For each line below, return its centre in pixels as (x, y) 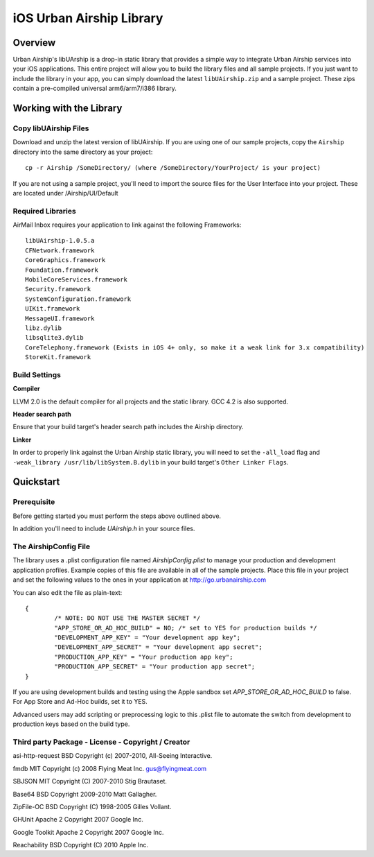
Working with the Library (68, 109)
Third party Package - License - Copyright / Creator (101, 742)
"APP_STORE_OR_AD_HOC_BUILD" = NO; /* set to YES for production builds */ (186, 628)
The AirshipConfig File (51, 546)
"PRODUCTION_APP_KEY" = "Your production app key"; (144, 657)
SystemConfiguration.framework (78, 299)
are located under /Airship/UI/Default (65, 193)
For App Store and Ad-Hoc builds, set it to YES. (80, 702)
